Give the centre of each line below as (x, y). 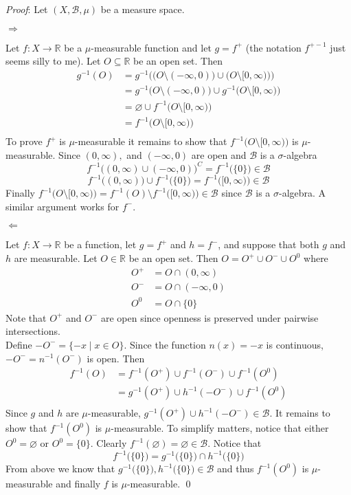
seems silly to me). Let (53, 61)
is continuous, (295, 344)
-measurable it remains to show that (151, 141)
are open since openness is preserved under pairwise (210, 317)
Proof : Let (27, 9)
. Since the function (165, 344)
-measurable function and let (151, 47)
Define (19, 344)
